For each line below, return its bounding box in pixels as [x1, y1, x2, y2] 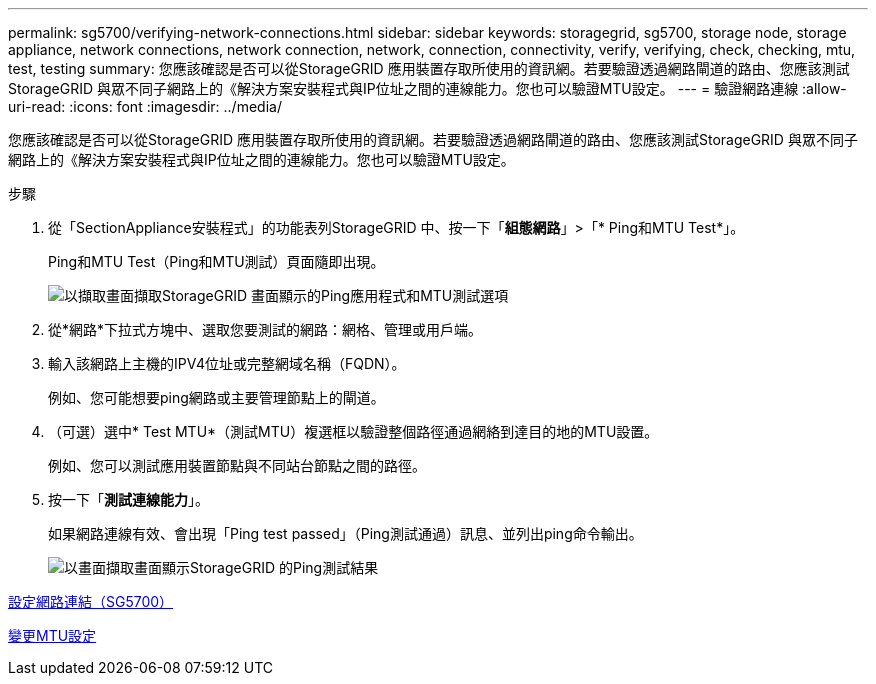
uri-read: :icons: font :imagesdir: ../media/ [8, 98, 282, 115]
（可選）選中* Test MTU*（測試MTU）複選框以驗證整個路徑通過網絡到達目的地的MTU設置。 [48, 423, 659, 440]
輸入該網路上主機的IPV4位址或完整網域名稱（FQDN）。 [48, 355, 406, 372]
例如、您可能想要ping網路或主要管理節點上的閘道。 [48, 389, 385, 406]
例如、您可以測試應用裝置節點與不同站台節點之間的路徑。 [48, 457, 426, 474]
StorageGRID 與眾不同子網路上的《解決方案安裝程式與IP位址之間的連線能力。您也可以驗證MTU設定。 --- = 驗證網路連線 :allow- [8, 80, 847, 97]
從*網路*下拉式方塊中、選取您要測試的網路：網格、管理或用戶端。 [48, 321, 483, 338]
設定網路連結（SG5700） [8, 593, 174, 610]
